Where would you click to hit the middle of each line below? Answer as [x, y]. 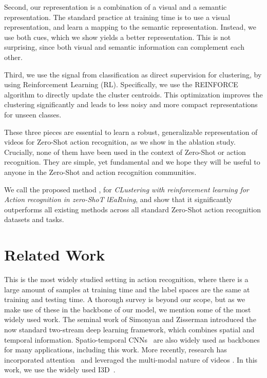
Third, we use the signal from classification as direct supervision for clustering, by [133, 74]
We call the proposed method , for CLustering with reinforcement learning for [127, 189]
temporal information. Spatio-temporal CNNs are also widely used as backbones [132, 339]
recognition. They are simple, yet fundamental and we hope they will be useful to [132, 162]
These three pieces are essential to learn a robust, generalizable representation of [131, 132]
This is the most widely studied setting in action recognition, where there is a [126, 279]
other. [13, 57]
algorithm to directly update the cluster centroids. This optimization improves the [133, 94]
